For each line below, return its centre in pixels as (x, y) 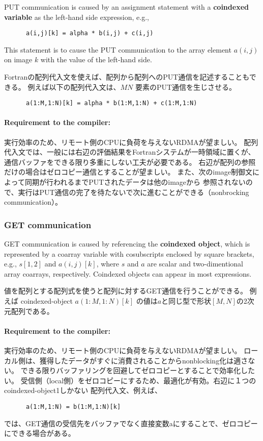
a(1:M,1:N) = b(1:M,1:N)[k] (73, 407)
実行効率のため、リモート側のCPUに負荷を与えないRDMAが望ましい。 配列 (131, 142)
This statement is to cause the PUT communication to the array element (118, 49)
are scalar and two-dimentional (195, 264)
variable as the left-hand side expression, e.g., (77, 17)
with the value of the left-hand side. (96, 59)
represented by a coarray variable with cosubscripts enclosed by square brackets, (129, 253)
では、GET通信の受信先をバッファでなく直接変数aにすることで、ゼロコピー (131, 423)
